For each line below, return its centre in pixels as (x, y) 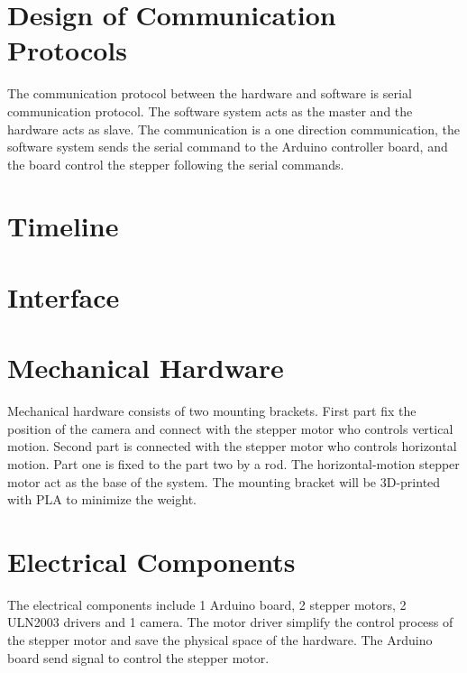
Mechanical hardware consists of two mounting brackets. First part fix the (212, 411)
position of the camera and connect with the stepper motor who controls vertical (230, 428)
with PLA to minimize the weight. (102, 499)
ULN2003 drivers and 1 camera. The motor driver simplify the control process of (230, 622)
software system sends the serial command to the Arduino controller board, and (228, 147)
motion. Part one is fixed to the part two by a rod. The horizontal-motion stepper (233, 463)
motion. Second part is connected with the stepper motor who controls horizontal (232, 446)
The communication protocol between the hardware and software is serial (210, 93)
